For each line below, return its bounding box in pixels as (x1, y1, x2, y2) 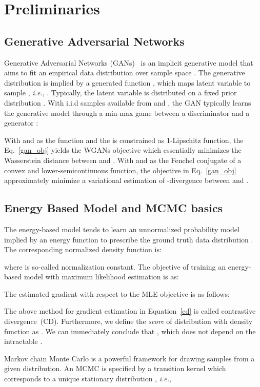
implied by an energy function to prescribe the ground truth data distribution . (4, 234, 253, 245)
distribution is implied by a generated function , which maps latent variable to (4, 77, 251, 88)
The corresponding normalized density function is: (4, 244, 162, 255)
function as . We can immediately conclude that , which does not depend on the (4, 325, 256, 336)
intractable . (4, 336, 43, 347)
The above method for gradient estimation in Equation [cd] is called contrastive (4, 305, 256, 316)
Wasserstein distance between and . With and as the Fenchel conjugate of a (4, 154, 242, 165)
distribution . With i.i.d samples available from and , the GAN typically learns (4, 97, 251, 108)
